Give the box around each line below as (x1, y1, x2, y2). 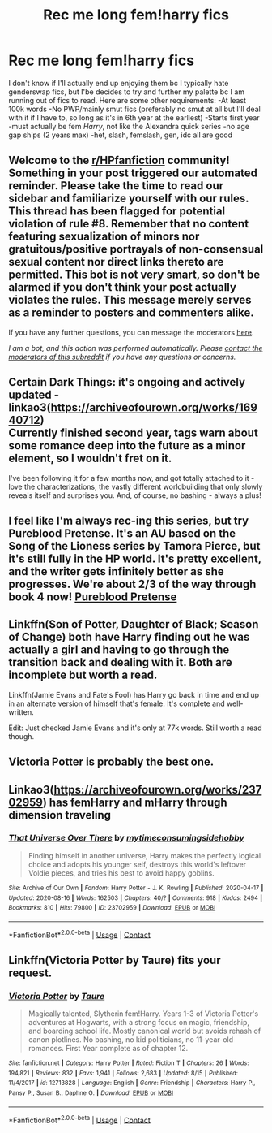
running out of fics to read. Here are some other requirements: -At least (8, 95, 247, 105)
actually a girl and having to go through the (8, 643, 230, 657)
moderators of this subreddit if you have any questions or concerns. (8, 352, 236, 361)
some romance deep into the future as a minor (8, 439, 246, 452)
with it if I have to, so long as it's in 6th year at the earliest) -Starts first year (8, 112, 261, 123)
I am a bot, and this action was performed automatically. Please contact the (8, 343, 263, 352)
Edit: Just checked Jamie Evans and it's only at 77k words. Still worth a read (8, 723, 262, 733)
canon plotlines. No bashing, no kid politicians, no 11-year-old (28, 1035, 234, 1044)
